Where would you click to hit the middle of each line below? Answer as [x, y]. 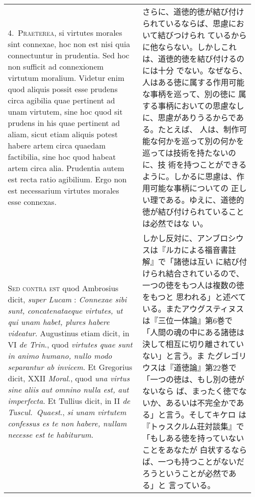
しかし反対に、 [170, 238]
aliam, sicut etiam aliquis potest [63, 134]
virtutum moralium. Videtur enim [66, 78]
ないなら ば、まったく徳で [191, 391]
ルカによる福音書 [197, 250]
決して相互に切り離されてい [193, 344]
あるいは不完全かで [201, 403]
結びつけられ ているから [202, 35]
